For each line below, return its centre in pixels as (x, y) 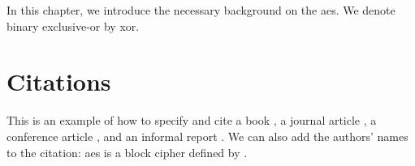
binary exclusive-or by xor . (73, 26)
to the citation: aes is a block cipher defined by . (127, 152)
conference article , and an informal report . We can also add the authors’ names (207, 136)
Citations (59, 81)
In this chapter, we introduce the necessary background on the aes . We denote (201, 10)
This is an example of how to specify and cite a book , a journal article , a (192, 120)
